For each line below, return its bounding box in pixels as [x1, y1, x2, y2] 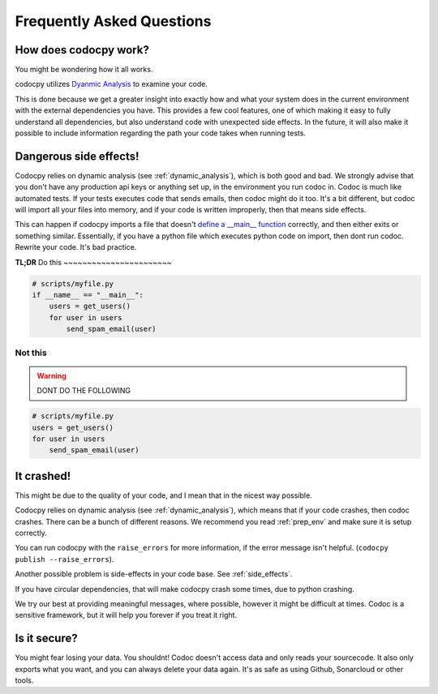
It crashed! [15, 469, 71, 482]
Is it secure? [15, 632, 78, 645]
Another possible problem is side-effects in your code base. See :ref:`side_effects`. [15, 569, 293, 579]
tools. [15, 675, 34, 685]
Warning [36, 371, 67, 380]
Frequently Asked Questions [15, 12, 212, 30]
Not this [15, 347, 48, 358]
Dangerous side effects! [15, 149, 140, 163]
